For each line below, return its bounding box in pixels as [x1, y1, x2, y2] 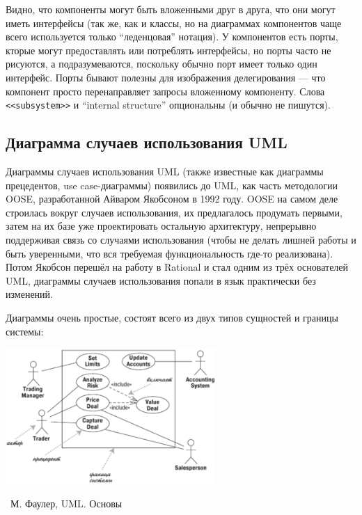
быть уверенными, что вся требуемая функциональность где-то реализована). [6, 246, 333, 260]
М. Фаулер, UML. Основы [10, 496, 123, 510]
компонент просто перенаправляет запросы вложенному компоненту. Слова [6, 84, 325, 98]
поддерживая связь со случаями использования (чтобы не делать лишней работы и [6, 232, 356, 246]
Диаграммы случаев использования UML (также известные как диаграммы [6, 164, 324, 179]
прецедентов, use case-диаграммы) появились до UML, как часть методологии [6, 177, 338, 192]
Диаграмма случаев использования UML [6, 132, 288, 153]
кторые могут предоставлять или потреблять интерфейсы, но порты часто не [6, 42, 331, 57]
